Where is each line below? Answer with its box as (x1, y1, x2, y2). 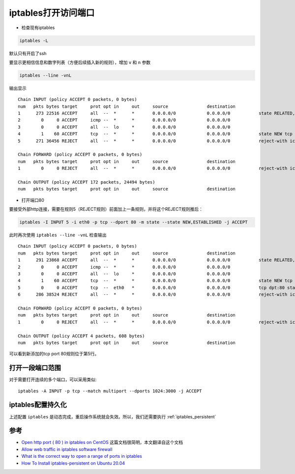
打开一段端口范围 (9, 364, 61, 372)
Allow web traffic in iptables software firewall (21, 446, 113, 452)
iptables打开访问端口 (9, 7, 95, 18)
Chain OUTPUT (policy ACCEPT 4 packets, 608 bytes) (18, 333, 145, 339)
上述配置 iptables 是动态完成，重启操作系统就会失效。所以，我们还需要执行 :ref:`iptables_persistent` (9, 413, 216, 419)
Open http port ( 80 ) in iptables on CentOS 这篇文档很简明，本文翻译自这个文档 (21, 440, 183, 445)
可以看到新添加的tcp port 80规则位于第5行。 (9, 351, 99, 357)
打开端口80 (21, 197, 44, 203)
